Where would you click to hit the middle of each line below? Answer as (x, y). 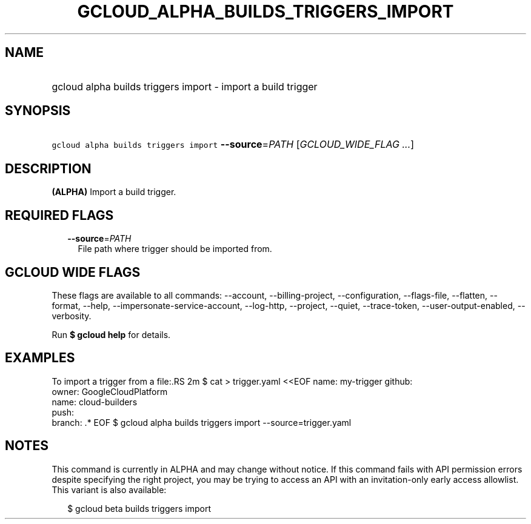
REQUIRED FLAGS (59, 215)
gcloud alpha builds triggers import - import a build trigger (185, 86)
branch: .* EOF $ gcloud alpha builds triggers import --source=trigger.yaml (202, 422)
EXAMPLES (40, 358)
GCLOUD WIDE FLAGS (73, 272)
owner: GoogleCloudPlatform (110, 391)
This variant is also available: (109, 489)
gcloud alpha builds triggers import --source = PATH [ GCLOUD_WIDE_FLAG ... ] (233, 144)
